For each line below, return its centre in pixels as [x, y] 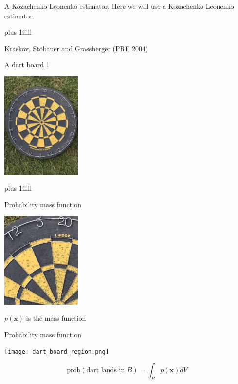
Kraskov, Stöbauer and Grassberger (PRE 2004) [76, 48]
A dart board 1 [27, 64]
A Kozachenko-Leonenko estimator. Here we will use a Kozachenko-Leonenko [119, 6]
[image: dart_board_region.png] [57, 352]
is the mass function [56, 318]
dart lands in [106, 371]
